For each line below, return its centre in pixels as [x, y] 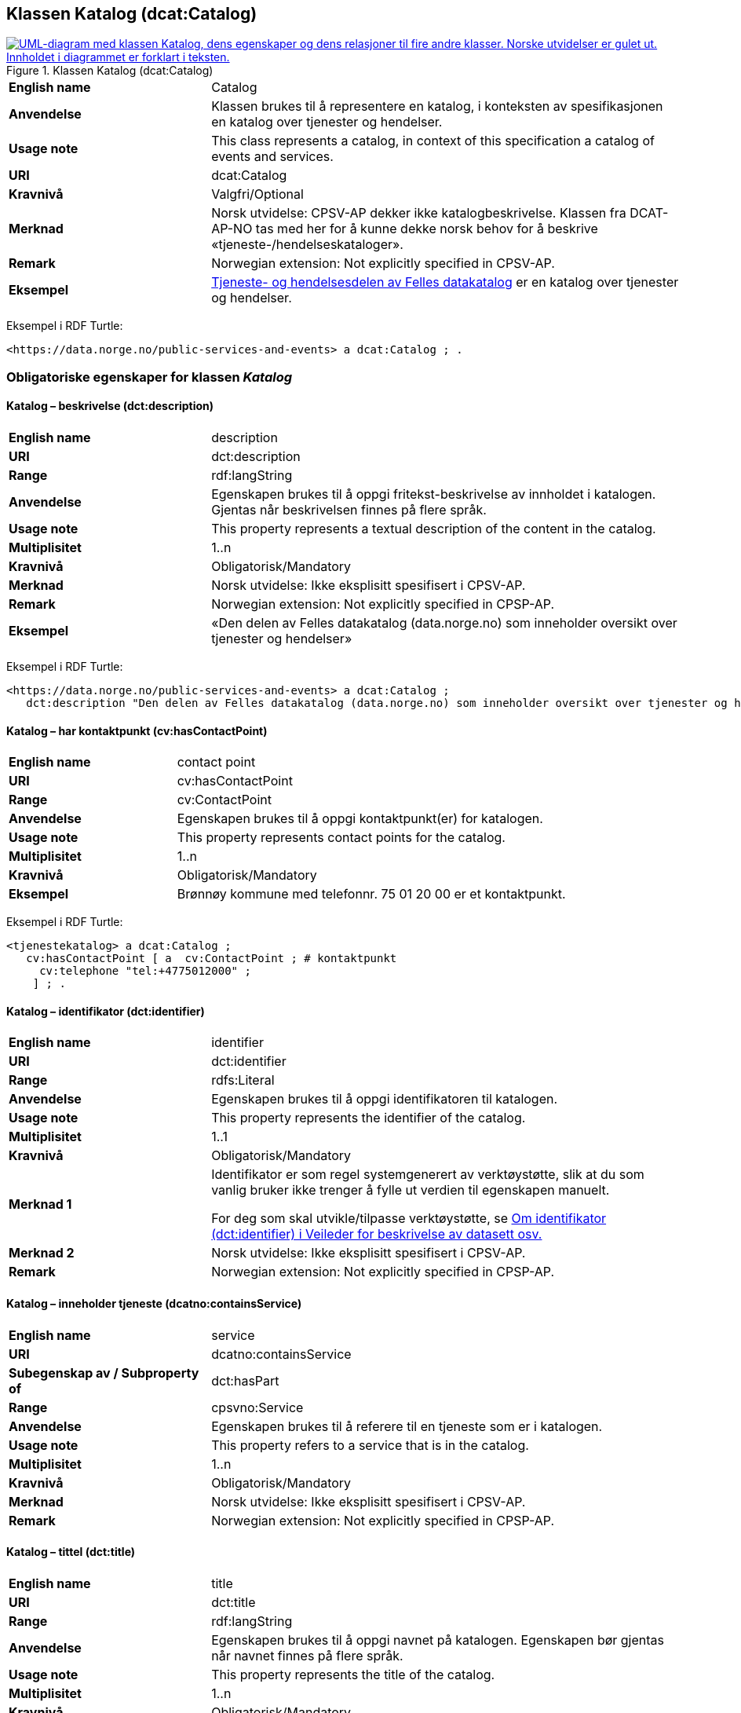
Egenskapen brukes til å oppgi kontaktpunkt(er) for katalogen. [360, 819]
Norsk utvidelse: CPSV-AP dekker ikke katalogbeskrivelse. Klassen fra [419, 213]
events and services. [272, 157]
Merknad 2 [42, 1253]
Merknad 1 [40, 1204]
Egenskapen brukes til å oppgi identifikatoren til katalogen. [385, 1099]
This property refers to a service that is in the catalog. [370, 1445]
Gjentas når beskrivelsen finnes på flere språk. [349, 510]
